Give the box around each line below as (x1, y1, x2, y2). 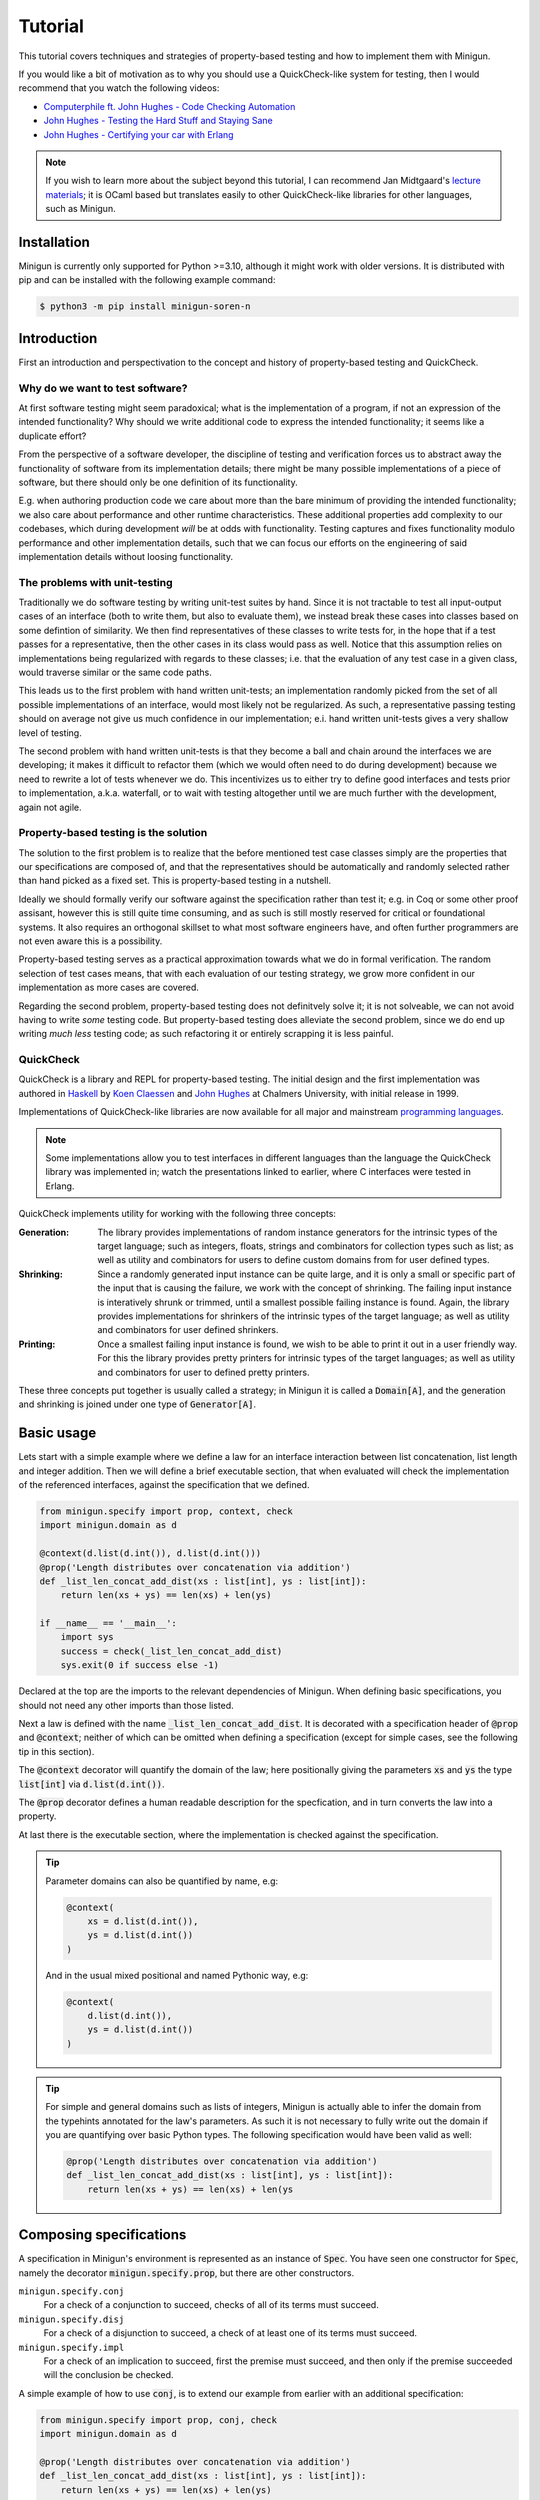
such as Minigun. (45, 203, 116, 215)
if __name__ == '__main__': (39, 1618, 177, 1629)
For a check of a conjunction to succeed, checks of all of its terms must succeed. (43, 2299, 379, 2311)
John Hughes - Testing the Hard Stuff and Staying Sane (43, 115, 274, 127)
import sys (60, 1631, 114, 1643)
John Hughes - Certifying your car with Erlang (43, 128, 234, 140)
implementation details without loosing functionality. (18, 550, 234, 562)
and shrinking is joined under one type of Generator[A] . (18, 1398, 257, 1410)
